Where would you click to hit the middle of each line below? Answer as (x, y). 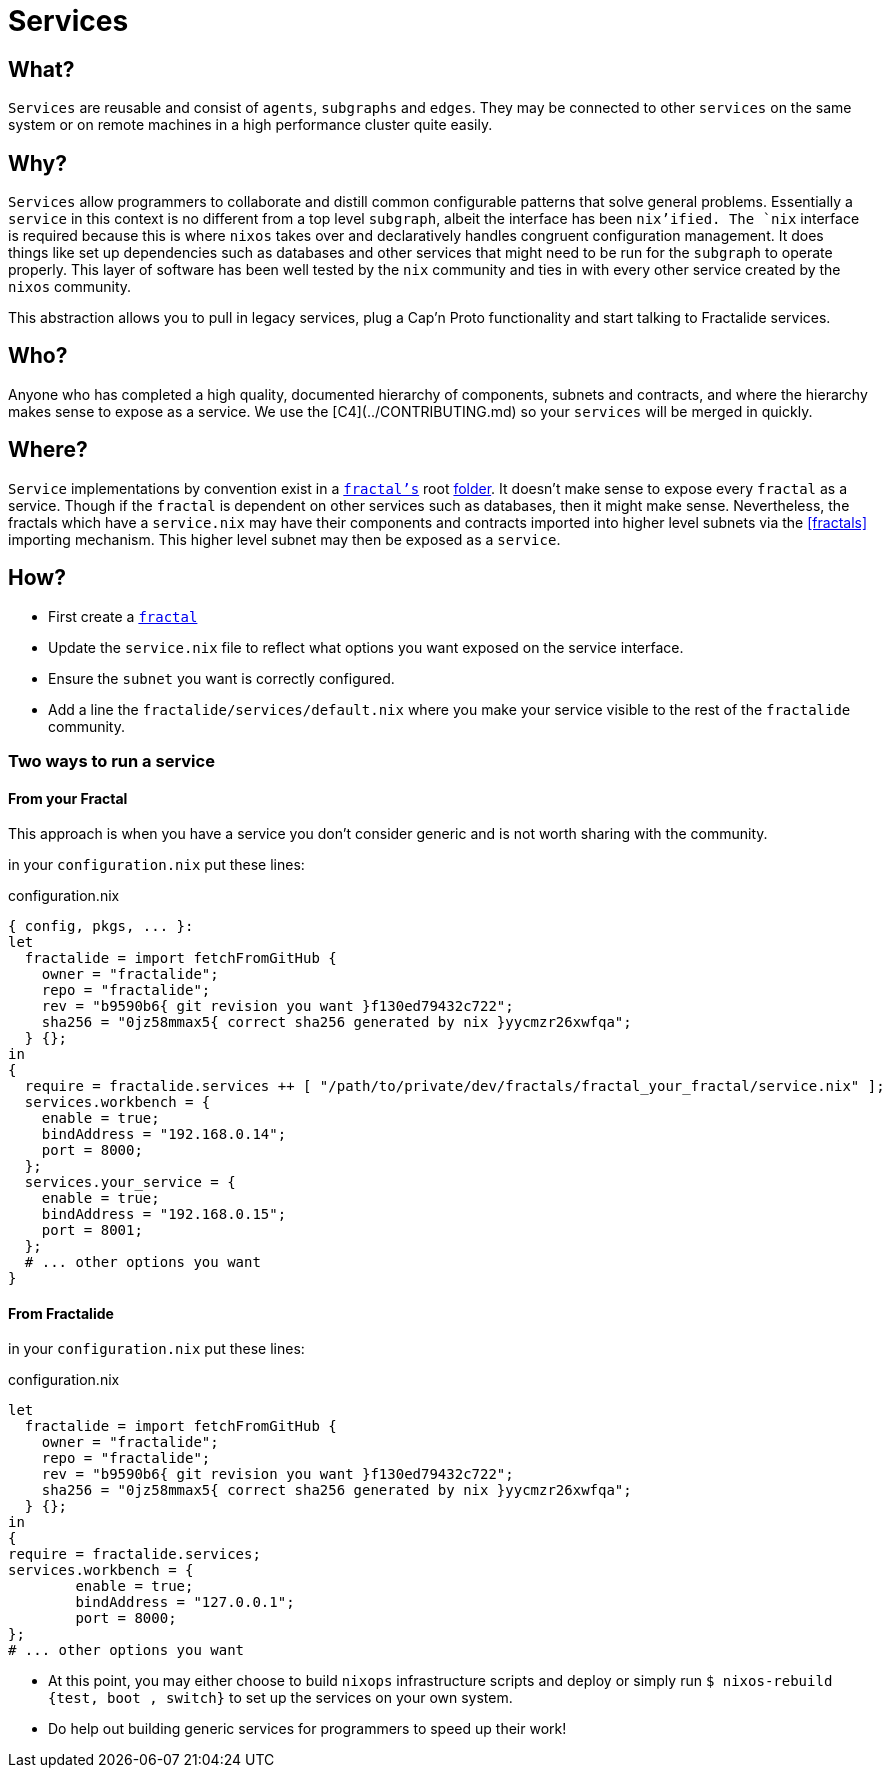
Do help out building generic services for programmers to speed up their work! (307, 1729)
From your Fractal (68, 798)
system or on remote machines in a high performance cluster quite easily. (250, 125)
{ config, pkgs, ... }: (101, 926)
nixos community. (70, 287)
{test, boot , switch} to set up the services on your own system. (280, 1698)
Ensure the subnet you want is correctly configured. (221, 678)
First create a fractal (123, 616)
